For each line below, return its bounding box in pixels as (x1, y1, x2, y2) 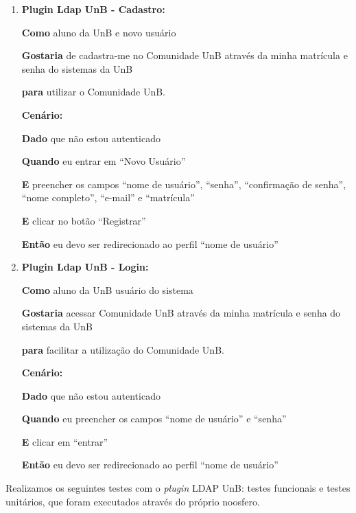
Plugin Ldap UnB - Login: (21, 260, 149, 274)
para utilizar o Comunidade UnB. (21, 84, 165, 99)
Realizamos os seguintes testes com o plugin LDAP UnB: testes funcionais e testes (5, 481, 351, 495)
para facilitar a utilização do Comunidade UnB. (21, 342, 224, 356)
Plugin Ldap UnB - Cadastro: (21, 2, 165, 16)
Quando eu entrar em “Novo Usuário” (21, 154, 186, 168)
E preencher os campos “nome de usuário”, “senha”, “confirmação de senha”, (21, 176, 346, 191)
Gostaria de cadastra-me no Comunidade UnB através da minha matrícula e (21, 48, 348, 62)
